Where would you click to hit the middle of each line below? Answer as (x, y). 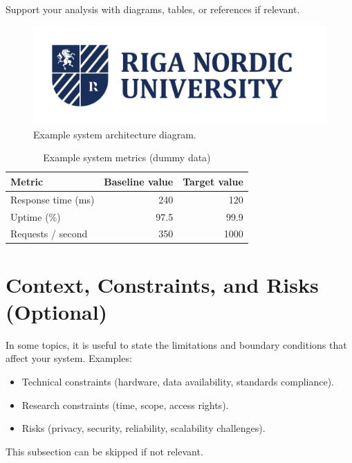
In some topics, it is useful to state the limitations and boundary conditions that (176, 344)
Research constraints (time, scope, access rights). (125, 405)
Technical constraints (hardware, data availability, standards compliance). (178, 381)
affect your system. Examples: (69, 358)
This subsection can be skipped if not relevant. (104, 451)
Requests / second (49, 234)
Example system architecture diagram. (115, 134)
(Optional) (57, 311)
